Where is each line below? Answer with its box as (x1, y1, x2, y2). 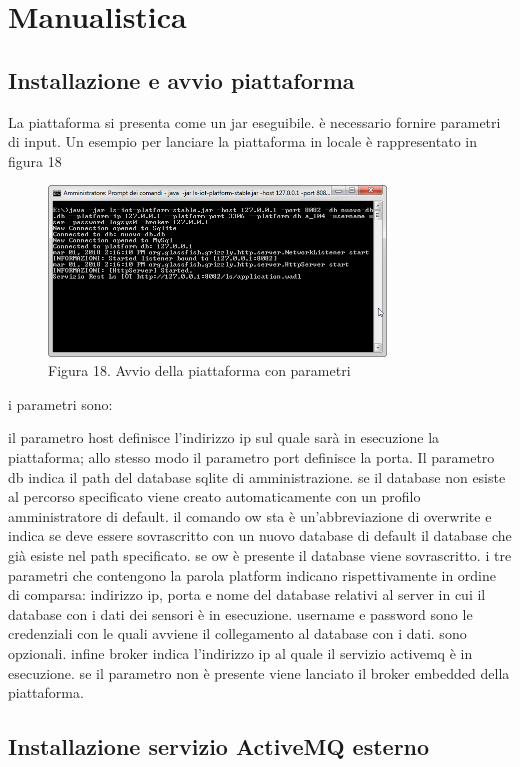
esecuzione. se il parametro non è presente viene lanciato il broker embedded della (8, 662, 510, 683)
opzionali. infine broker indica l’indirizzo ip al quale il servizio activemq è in (8, 643, 473, 664)
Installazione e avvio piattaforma (8, 64, 355, 95)
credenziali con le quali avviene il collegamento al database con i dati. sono (8, 623, 467, 644)
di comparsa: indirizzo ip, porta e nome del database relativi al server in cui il (8, 584, 486, 605)
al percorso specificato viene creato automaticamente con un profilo (8, 486, 421, 507)
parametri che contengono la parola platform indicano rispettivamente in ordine (8, 564, 497, 585)
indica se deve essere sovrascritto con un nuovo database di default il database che (8, 525, 512, 546)
